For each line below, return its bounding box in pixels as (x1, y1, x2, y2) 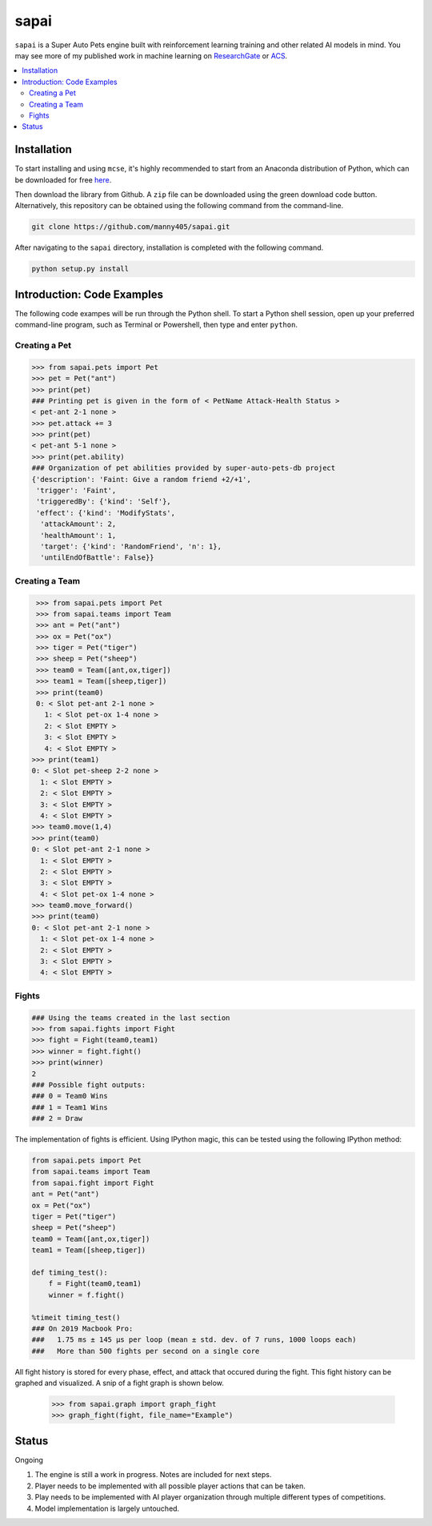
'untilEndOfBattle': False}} (40, 553, 155, 562)
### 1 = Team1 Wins (31, 1102, 108, 1112)
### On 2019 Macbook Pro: (31, 1323, 134, 1333)
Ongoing (14, 1455, 44, 1464)
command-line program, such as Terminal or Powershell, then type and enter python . (14, 320, 298, 330)
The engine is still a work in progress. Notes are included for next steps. (34, 1470, 272, 1480)
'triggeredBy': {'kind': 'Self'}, (36, 497, 171, 506)
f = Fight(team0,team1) (48, 1279, 142, 1288)
